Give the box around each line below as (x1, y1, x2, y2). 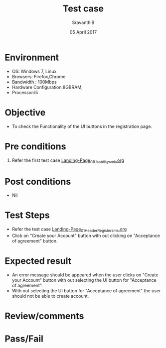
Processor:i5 (11, 89, 38, 95)
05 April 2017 (69, 29, 97, 35)
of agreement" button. (11, 238, 58, 244)
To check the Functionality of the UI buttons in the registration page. (11, 123, 153, 129)
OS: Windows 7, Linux (11, 68, 57, 74)
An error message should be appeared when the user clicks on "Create (11, 272, 159, 278)
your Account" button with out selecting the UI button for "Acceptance (11, 277, 157, 283)
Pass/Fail (4, 333, 43, 345)
